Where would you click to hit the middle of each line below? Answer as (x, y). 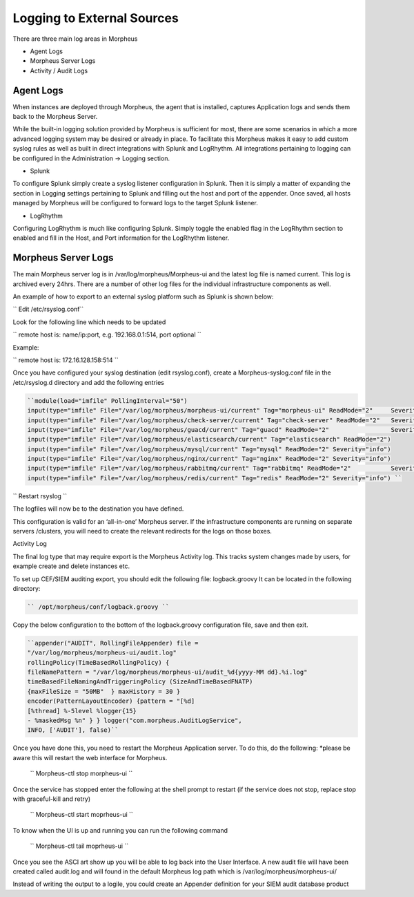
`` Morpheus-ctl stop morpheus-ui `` (81, 773)
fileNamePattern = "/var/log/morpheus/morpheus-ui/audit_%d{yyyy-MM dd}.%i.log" (167, 672)
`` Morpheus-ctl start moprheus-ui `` (82, 815)
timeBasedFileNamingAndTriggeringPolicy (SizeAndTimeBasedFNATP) (140, 682)
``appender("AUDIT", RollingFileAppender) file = (113, 643)
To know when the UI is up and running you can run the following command (120, 830)
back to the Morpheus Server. (55, 117)
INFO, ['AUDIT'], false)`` (73, 730)
